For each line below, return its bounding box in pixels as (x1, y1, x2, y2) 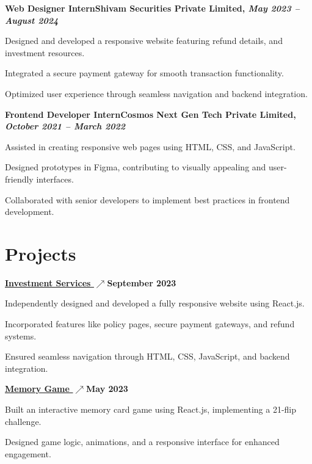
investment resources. (5, 46, 85, 59)
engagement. (5, 447, 51, 460)
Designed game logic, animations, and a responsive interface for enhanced (5, 435, 280, 448)
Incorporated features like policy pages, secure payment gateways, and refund (5, 317, 295, 330)
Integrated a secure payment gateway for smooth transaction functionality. (5, 67, 284, 79)
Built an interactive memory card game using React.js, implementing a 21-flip (5, 403, 297, 415)
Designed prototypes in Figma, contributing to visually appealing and (5, 161, 266, 173)
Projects (5, 241, 76, 266)
